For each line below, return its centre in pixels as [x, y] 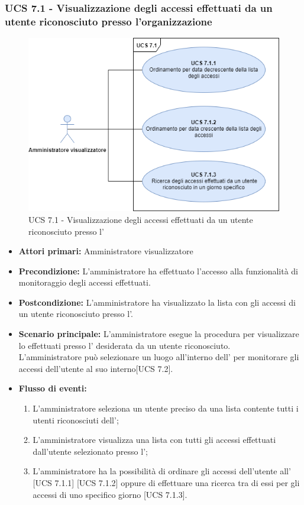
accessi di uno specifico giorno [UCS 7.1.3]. [110, 494]
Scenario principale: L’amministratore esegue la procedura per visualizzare [159, 334]
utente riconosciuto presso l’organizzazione [109, 21]
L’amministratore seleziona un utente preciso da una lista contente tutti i [166, 408]
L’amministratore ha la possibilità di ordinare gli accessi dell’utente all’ [162, 471]
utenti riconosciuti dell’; [76, 420]
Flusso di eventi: [53, 388]
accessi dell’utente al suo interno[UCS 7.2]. [96, 368]
